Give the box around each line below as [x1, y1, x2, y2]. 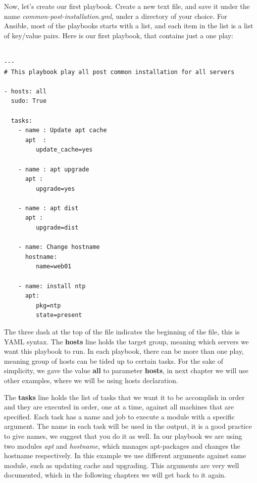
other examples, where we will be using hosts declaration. [4, 375, 178, 385]
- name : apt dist [18, 204, 79, 212]
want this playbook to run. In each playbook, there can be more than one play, [4, 346, 244, 356]
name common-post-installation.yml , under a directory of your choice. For [4, 10, 227, 21]
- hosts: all [4, 87, 47, 95]
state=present [36, 312, 82, 319]
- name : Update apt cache [18, 127, 107, 134]
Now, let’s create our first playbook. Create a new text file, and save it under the [4, 1, 250, 11]
